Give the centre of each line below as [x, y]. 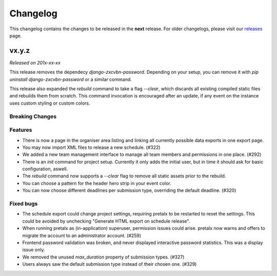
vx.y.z [20, 51]
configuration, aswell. [45, 169]
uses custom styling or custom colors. [50, 103]
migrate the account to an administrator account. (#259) [82, 235]
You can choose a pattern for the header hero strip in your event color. [97, 183]
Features [21, 130]
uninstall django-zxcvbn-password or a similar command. [71, 79]
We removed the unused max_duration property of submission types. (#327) [103, 257]
